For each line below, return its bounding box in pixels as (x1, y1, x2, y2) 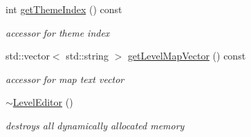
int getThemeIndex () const (6, 2, 122, 16)
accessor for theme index (6, 25, 110, 39)
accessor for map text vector (6, 71, 124, 86)
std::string (66, 48, 109, 63)
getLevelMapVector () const (127, 48, 246, 63)
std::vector (6, 48, 50, 63)
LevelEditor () (12, 95, 73, 109)
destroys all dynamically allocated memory (6, 118, 185, 132)
